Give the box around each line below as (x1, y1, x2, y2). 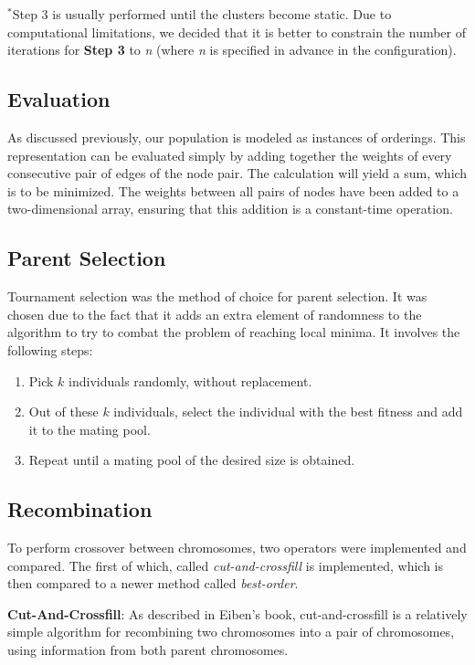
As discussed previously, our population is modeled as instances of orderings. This (7, 127, 466, 146)
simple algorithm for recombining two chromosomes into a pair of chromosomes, (7, 622, 455, 641)
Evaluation (7, 85, 111, 113)
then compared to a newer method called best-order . (7, 574, 299, 593)
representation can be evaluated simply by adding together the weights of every (7, 145, 452, 164)
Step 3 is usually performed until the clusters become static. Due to (12, 5, 392, 23)
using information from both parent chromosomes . (7, 640, 289, 660)
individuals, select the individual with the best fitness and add (113, 402, 463, 421)
